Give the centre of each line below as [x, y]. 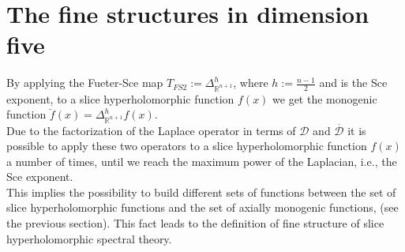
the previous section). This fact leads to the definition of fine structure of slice [195, 223]
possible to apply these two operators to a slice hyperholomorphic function [187, 146]
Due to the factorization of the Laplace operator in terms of [151, 130]
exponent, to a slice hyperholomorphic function [120, 98]
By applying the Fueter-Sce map [85, 83]
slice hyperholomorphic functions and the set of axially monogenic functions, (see [202, 207]
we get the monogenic [325, 98]
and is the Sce [353, 83]
